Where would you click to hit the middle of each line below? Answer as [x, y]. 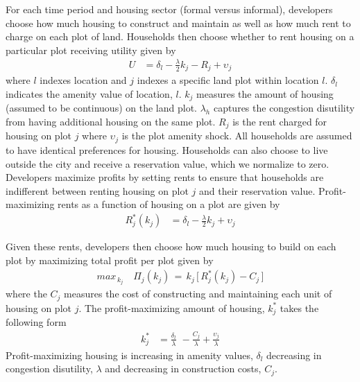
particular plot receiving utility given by [91, 50]
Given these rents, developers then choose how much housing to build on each [171, 246]
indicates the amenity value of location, [89, 93]
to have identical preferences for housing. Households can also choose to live [167, 149]
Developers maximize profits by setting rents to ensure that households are [165, 177]
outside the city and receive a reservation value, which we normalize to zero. [168, 163]
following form [36, 322]
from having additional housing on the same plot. [111, 122]
